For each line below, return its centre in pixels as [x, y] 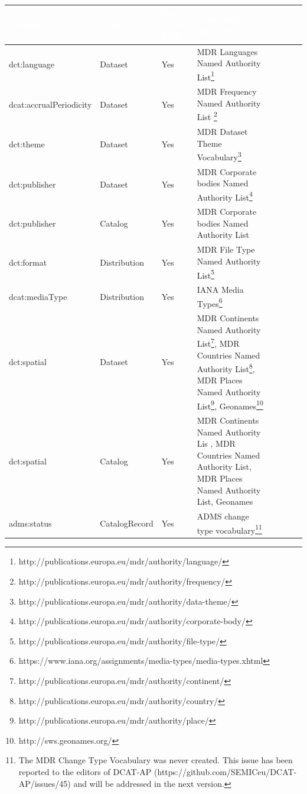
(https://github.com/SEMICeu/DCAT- [226, 771]
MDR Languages [227, 51]
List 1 [206, 76]
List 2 [207, 116]
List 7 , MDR [218, 342]
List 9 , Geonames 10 [230, 405]
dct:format [28, 262]
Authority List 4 [225, 196]
